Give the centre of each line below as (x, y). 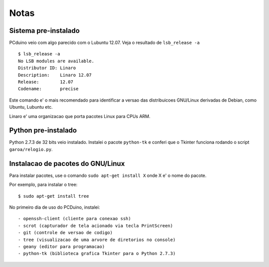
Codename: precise (48, 89)
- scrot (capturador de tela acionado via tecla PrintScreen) (96, 226)
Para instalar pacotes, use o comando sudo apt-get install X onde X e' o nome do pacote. (108, 175)
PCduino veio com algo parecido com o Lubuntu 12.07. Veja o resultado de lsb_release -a (105, 43)
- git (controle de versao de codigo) (66, 233)
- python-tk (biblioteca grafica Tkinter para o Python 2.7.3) (97, 254)
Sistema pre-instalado (44, 31)
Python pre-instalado (43, 130)
